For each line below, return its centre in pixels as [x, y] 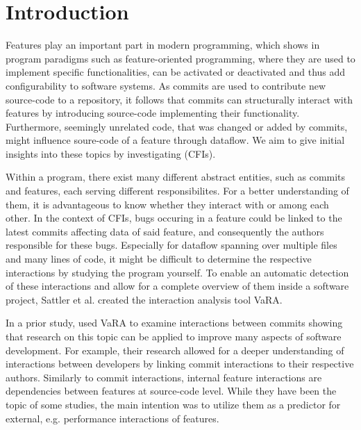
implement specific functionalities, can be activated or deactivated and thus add [176, 72]
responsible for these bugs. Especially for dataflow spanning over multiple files [171, 245]
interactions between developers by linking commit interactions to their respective [180, 364]
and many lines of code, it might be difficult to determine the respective [159, 259]
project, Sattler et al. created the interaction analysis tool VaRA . [144, 299]
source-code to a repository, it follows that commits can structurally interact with [179, 99]
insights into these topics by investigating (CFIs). [111, 153]
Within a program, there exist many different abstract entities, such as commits [176, 177]
